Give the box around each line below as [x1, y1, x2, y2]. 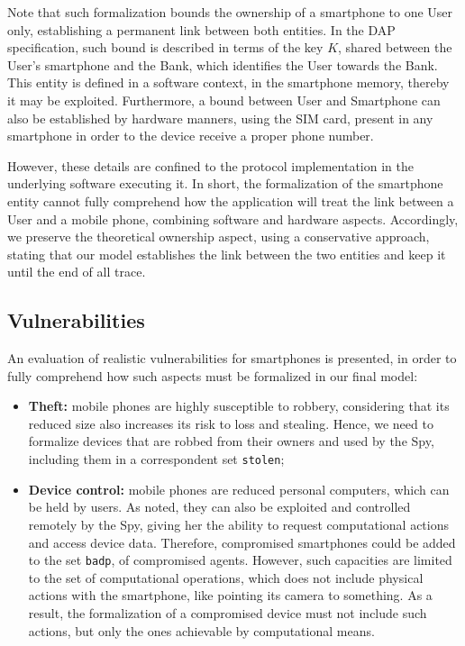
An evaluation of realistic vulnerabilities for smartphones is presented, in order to [7, 349, 457, 368]
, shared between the [338, 38, 452, 57]
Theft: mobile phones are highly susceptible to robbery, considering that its [28, 396, 450, 415]
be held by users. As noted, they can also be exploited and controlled [28, 497, 411, 516]
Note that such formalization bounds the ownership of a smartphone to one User [7, 3, 453, 21]
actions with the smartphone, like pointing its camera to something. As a [28, 586, 433, 605]
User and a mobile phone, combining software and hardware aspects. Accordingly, [7, 209, 459, 228]
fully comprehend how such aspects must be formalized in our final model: [7, 366, 418, 385]
